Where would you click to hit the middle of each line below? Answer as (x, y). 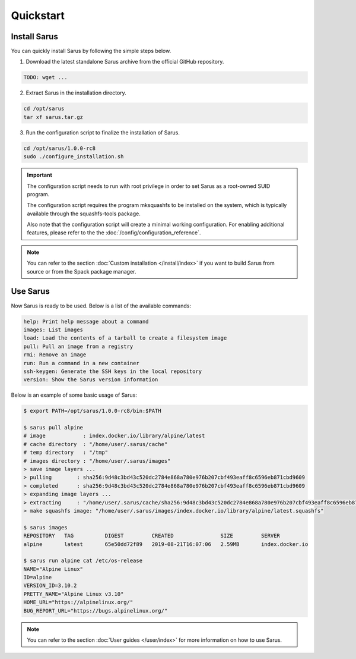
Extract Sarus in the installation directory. (76, 93)
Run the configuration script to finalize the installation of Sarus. (103, 132)
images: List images (53, 329)
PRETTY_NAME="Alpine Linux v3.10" (74, 594)
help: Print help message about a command (86, 321)
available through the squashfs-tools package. (84, 214)
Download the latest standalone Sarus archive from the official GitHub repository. (125, 62)
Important (40, 175)
